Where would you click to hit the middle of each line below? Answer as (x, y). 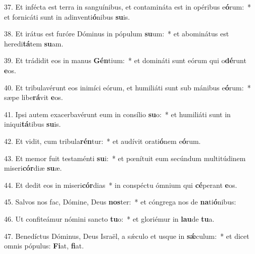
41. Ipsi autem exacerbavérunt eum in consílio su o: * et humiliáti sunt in (117, 114)
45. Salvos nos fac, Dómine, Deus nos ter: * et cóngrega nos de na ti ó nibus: (120, 202)
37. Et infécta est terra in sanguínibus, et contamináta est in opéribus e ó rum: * (128, 7)
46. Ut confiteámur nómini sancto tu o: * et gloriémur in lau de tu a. (109, 218)
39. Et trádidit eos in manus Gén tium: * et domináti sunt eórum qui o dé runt (125, 60)
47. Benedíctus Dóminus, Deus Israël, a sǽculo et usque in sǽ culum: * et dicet (127, 236)
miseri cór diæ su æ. (33, 168)
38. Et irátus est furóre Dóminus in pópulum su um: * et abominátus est (117, 34)
